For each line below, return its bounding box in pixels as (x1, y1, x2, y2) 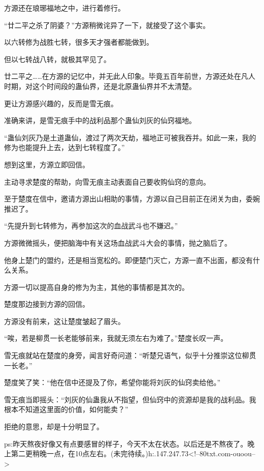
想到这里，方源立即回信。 (4, 159, 89, 169)
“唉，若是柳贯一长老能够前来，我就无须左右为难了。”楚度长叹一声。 (4, 333, 228, 343)
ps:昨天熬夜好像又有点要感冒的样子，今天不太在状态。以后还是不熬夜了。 (4, 438, 248, 449)
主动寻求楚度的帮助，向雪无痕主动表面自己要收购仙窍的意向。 (4, 176, 210, 187)
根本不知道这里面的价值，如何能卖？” (4, 404, 128, 415)
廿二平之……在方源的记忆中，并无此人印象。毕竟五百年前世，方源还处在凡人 (4, 71, 255, 81)
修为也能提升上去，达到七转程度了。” (4, 142, 125, 153)
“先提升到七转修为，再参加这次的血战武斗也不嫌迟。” (4, 220, 178, 231)
